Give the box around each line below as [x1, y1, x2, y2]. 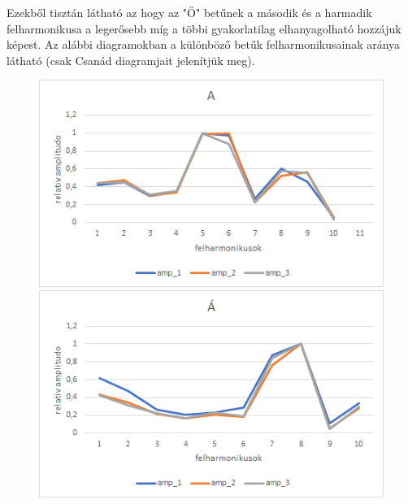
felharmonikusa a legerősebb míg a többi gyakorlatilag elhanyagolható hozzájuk [7, 20, 401, 37]
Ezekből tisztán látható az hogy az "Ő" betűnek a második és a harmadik [7, 4, 372, 20]
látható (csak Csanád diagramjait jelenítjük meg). [7, 51, 255, 68]
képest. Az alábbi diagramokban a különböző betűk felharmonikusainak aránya [7, 36, 401, 53]
